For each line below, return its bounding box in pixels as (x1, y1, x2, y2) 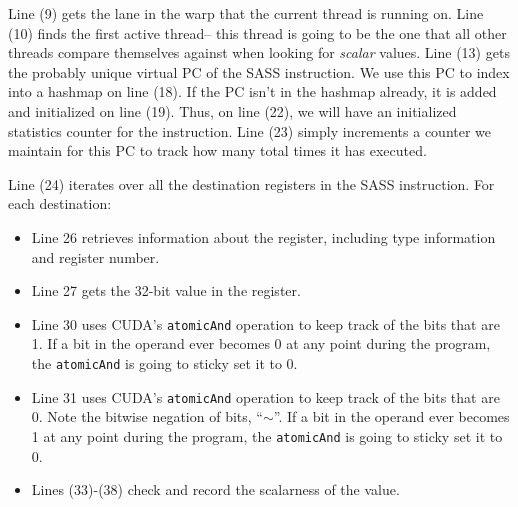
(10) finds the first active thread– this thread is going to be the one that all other (8, 22, 507, 43)
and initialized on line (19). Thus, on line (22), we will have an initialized (8, 100, 457, 121)
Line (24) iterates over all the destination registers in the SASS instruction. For (8, 173, 495, 194)
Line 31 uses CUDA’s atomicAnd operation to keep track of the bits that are (31, 386, 500, 407)
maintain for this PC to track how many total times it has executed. (8, 140, 427, 161)
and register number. (31, 246, 160, 267)
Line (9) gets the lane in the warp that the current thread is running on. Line (8, 3, 484, 23)
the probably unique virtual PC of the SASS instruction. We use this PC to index (8, 61, 510, 82)
